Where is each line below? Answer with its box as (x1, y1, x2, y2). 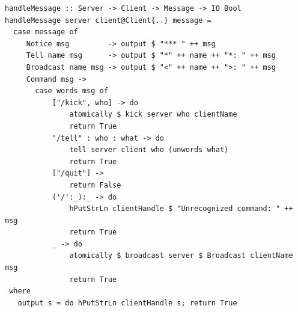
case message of (13, 28, 78, 37)
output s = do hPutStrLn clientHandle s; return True (17, 298, 237, 307)
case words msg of (35, 87, 108, 96)
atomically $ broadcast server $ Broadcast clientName (69, 251, 293, 260)
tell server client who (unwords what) (69, 145, 229, 154)
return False (69, 180, 121, 189)
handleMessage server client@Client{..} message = (5, 16, 211, 25)
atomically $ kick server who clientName (69, 110, 237, 119)
